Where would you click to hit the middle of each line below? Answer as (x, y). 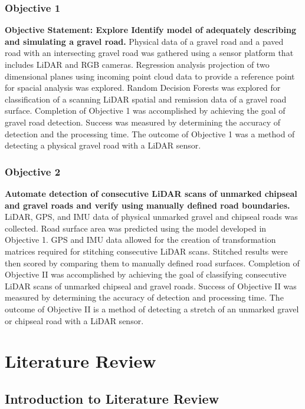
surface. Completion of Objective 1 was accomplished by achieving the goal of (145, 111)
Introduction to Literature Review (112, 398)
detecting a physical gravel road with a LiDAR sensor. (103, 145)
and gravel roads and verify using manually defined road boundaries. (147, 205)
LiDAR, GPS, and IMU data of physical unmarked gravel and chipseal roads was (151, 217)
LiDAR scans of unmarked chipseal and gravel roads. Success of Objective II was (151, 286)
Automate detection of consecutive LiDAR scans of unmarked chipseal (151, 193)
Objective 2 (33, 171)
